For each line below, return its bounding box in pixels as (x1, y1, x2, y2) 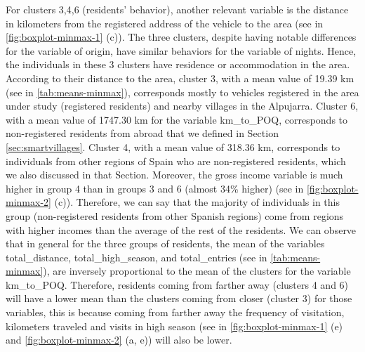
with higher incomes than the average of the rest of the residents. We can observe (6, 222, 357, 237)
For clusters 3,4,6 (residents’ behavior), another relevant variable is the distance (6, 2, 349, 16)
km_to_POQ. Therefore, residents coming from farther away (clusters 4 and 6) (6, 277, 349, 292)
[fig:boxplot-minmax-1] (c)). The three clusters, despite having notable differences (6, 30, 357, 44)
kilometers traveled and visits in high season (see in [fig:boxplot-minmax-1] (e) (6, 318, 343, 333)
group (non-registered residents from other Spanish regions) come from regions (6, 208, 344, 223)
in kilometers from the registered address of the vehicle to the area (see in (6, 15, 324, 30)
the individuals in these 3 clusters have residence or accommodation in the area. (6, 57, 350, 72)
